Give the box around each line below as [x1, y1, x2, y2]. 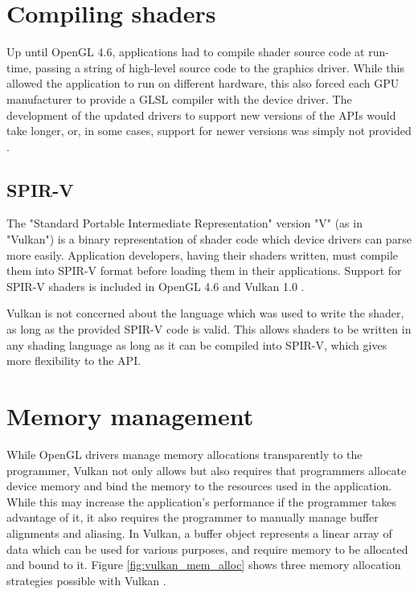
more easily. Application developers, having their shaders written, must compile [6, 246, 399, 263]
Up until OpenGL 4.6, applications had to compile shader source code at [6, 43, 365, 60]
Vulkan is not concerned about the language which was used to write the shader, [6, 305, 404, 322]
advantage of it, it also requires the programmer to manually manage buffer [6, 509, 379, 526]
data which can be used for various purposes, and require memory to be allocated [6, 540, 408, 557]
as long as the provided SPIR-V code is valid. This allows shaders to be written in [6, 321, 412, 338]
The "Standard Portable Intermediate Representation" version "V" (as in [6, 215, 363, 231]
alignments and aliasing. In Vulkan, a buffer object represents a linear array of [6, 524, 392, 541]
